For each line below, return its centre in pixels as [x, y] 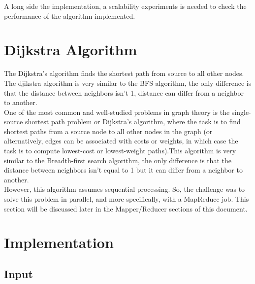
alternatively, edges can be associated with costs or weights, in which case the [121, 141]
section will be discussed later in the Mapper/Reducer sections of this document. [126, 208]
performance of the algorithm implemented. [70, 16]
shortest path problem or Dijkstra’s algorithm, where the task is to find [133, 122]
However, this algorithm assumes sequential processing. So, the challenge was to [125, 189]
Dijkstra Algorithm [71, 50]
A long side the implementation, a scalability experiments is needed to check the [125, 6]
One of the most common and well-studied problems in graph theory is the [117, 112]
